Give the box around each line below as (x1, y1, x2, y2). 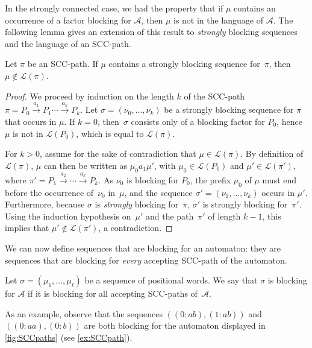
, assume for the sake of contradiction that (40, 147, 196, 160)
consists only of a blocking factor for (131, 115, 265, 127)
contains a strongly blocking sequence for (108, 57, 260, 70)
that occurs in (5, 115, 57, 127)
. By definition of (240, 147, 304, 160)
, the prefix (190, 173, 231, 186)
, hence (276, 115, 302, 127)
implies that (5, 221, 49, 234)
